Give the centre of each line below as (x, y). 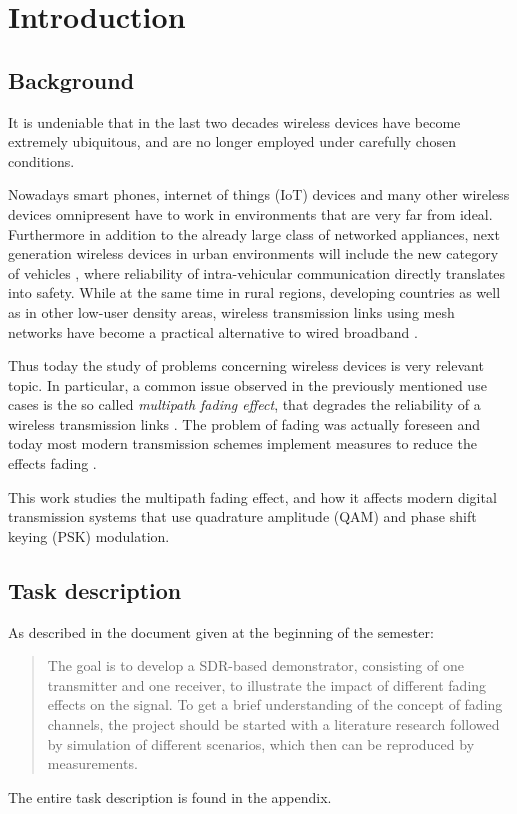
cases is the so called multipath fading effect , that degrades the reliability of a (244, 404)
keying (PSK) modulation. (89, 535)
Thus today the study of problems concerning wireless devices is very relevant (246, 365)
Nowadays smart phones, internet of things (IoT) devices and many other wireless (259, 194)
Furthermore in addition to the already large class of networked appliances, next (254, 233)
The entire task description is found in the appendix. (170, 796)
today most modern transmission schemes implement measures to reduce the (242, 443)
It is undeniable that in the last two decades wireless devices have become (234, 121)
